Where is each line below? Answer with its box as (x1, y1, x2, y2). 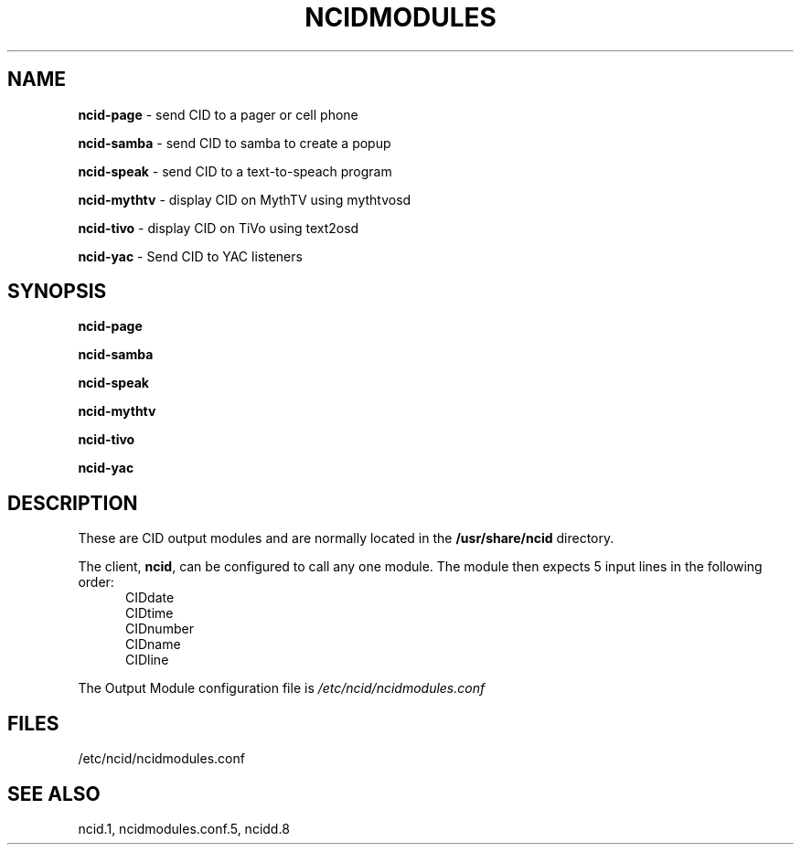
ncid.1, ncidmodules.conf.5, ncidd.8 (78, 820, 290, 836)
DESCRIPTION (7, 491, 138, 515)
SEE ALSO (7, 782, 101, 805)
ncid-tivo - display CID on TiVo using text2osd (78, 219, 359, 236)
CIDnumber (125, 621, 194, 637)
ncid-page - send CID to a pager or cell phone (78, 106, 358, 122)
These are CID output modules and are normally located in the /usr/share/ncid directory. (78, 530, 614, 547)
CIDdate (125, 590, 175, 606)
